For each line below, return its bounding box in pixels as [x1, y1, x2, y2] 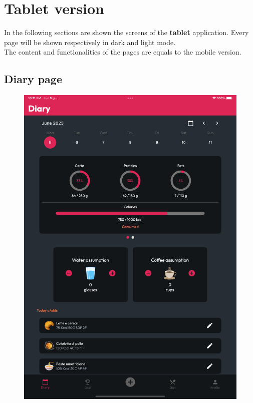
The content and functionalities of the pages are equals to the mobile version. [4, 47, 241, 57]
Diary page [4, 71, 63, 87]
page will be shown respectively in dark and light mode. [4, 37, 176, 47]
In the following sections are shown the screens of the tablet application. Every [4, 27, 249, 38]
